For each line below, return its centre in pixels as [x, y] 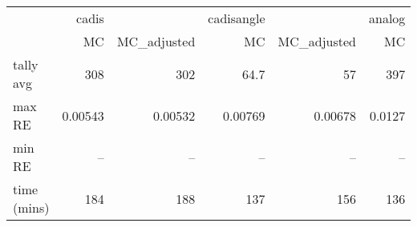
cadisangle [237, 18]
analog [387, 18]
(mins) [31, 207]
